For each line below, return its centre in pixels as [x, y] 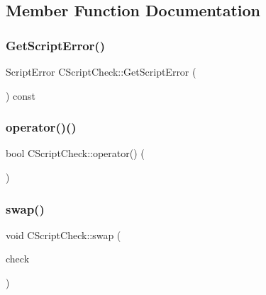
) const [21, 95]
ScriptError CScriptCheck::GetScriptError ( [101, 71]
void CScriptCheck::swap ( [63, 235]
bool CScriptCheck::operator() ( [75, 153]
